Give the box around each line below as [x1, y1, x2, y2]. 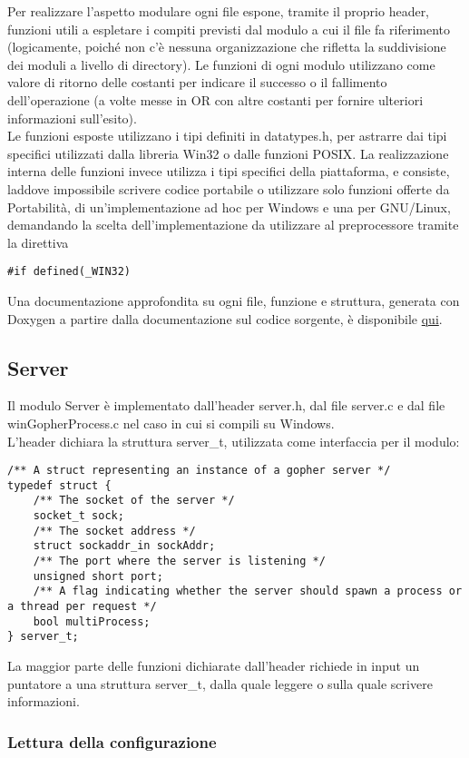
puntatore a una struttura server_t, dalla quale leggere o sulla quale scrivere [7, 674, 433, 693]
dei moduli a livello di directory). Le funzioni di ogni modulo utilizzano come [7, 54, 435, 74]
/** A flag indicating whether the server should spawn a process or [33, 585, 463, 598]
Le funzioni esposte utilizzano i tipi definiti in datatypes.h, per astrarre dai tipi [7, 126, 447, 145]
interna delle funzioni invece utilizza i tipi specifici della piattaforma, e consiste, [7, 162, 450, 181]
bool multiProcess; [33, 615, 151, 628]
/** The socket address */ [33, 524, 196, 537]
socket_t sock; [33, 509, 124, 523]
